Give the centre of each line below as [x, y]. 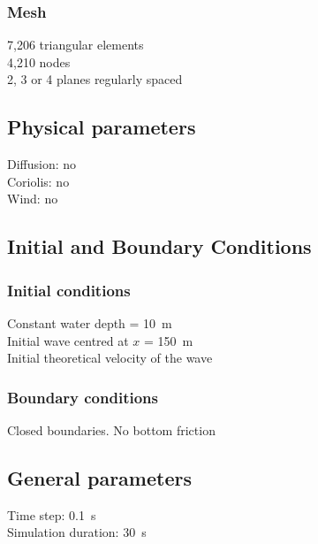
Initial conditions [69, 290]
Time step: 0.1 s [52, 514]
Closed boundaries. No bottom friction [111, 429]
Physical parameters [102, 127]
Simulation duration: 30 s [77, 532]
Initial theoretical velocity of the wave [110, 358]
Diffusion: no [42, 164]
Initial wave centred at [68, 340]
